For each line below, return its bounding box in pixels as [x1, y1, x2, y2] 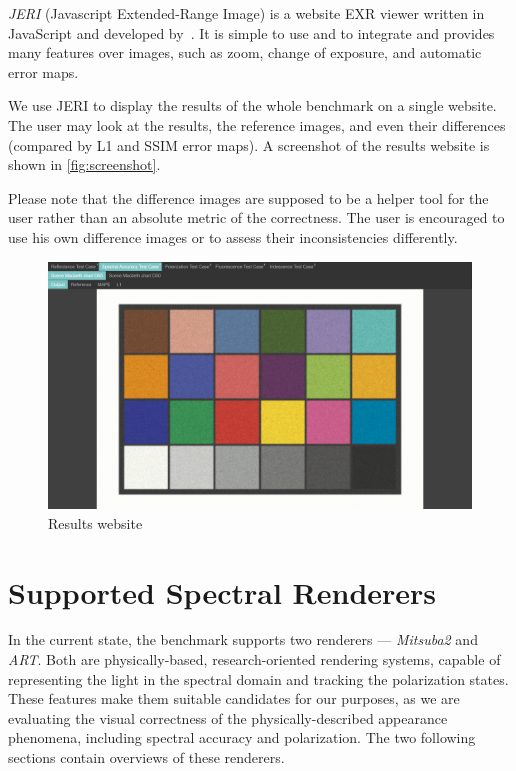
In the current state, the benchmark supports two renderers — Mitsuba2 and [8, 629, 478, 650]
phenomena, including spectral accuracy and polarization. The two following [8, 727, 476, 748]
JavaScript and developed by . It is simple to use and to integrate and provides [8, 22, 495, 43]
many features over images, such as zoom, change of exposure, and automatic [8, 42, 482, 63]
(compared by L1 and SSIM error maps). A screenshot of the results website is [8, 134, 490, 155]
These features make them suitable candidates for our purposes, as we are [8, 688, 460, 709]
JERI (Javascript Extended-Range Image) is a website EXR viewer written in [8, 3, 485, 23]
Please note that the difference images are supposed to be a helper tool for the [8, 187, 489, 208]
